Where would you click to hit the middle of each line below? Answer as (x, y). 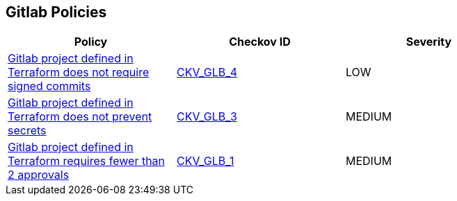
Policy (91, 42)
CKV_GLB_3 (207, 117)
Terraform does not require (79, 72)
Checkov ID (260, 42)
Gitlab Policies (56, 12)
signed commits (49, 86)
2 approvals (39, 175)
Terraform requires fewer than (87, 161)
